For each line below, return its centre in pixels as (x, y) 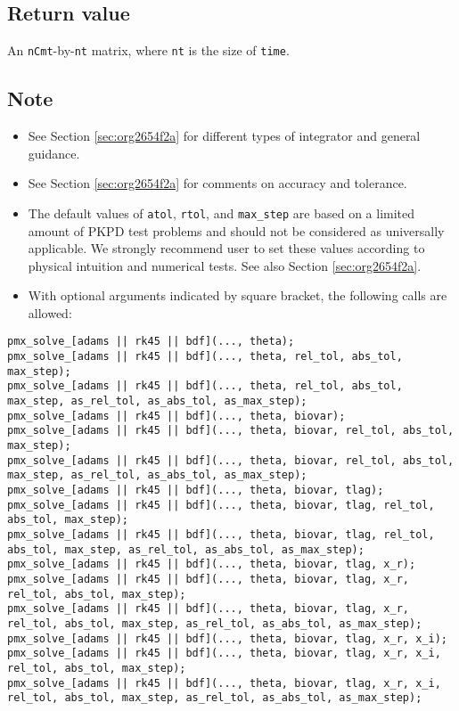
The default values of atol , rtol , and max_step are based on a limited (221, 212)
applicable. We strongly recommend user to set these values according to (226, 248)
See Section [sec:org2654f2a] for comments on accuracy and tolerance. (217, 183)
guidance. (54, 153)
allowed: (50, 312)
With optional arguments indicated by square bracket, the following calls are (238, 295)
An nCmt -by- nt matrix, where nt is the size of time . (148, 50)
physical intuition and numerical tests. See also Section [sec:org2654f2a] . (225, 265)
